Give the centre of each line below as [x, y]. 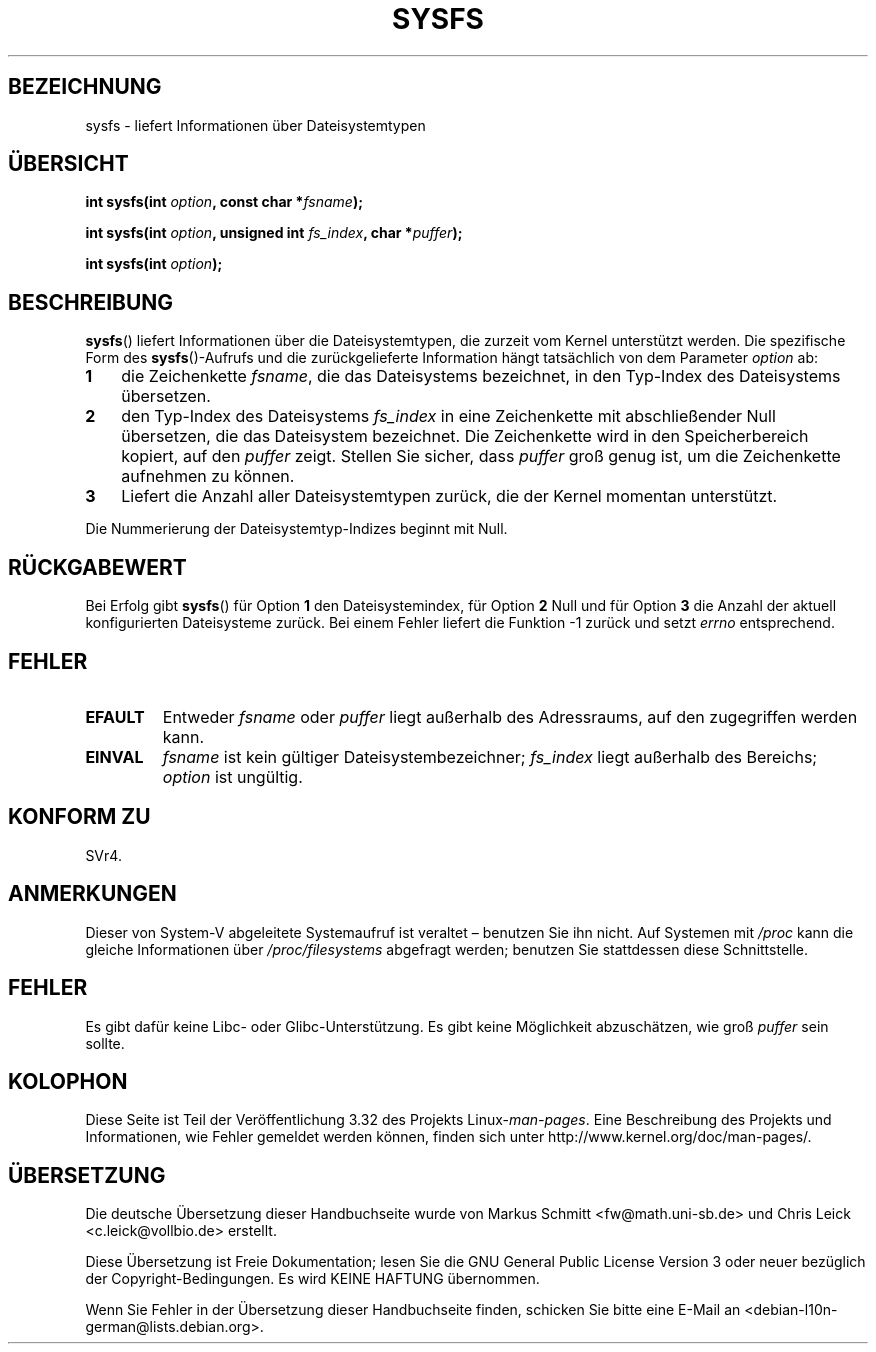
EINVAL [114, 756]
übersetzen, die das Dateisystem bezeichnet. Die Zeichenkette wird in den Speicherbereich [465, 436]
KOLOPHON [68, 1081]
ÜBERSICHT [68, 164]
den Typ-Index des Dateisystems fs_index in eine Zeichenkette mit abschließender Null [448, 416]
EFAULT [115, 716]
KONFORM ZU [79, 817]
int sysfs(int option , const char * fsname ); [224, 202]
